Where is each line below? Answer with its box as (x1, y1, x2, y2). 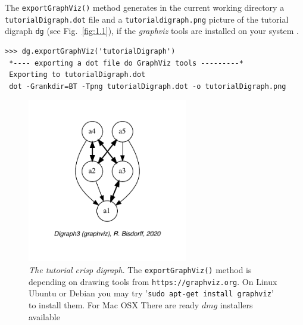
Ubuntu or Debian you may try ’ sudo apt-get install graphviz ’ (29, 287, 274, 299)
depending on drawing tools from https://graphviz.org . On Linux (29, 275, 277, 287)
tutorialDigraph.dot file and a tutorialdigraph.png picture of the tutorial (5, 13, 289, 25)
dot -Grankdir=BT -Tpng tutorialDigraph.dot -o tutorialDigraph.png (9, 82, 286, 91)
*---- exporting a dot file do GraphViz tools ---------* (9, 58, 243, 67)
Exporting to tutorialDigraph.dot (9, 70, 146, 79)
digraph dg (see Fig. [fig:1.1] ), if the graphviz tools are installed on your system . (5, 24, 299, 37)
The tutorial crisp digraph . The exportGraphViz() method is (29, 264, 252, 276)
